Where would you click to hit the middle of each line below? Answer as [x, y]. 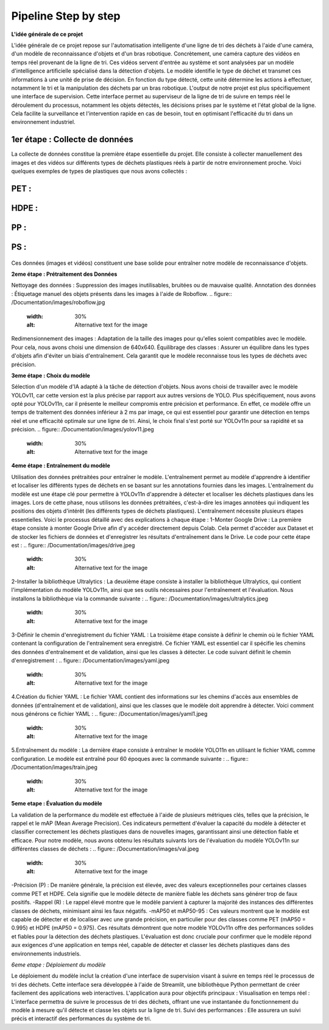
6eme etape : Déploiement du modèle [58, 965]
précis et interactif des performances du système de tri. [81, 1018]
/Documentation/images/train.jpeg [54, 767]
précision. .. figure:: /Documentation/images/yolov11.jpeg [83, 430]
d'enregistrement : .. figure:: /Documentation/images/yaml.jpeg [90, 661]
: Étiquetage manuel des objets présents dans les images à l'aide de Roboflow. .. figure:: [122, 294]
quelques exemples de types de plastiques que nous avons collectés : [99, 171]
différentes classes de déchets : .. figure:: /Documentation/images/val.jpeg [105, 849]
